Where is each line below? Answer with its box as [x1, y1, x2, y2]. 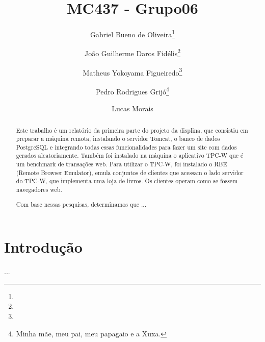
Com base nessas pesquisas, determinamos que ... [16, 200, 146, 208]
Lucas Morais [112, 103, 153, 114]
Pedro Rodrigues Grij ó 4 [96, 84, 169, 96]
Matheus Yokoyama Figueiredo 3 [83, 65, 182, 78]
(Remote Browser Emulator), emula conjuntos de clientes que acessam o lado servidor [16, 168, 244, 177]
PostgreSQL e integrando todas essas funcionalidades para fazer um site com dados [16, 142, 237, 151]
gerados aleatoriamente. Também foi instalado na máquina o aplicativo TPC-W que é [16, 151, 244, 160]
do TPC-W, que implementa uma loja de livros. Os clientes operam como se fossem [16, 177, 238, 185]
